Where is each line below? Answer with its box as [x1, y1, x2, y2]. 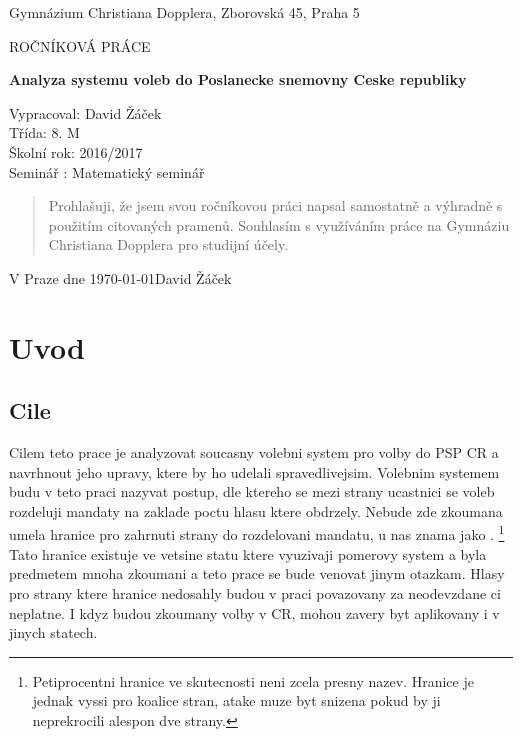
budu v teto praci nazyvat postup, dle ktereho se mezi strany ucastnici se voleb [9, 481, 495, 502]
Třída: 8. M [9, 122, 80, 143]
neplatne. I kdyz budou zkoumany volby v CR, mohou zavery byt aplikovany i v [9, 602, 500, 623]
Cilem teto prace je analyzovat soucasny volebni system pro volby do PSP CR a [9, 442, 499, 463]
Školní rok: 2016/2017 [9, 141, 143, 162]
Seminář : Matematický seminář [9, 161, 205, 182]
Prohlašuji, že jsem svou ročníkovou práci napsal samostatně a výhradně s [48, 195, 503, 216]
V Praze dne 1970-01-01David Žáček [9, 267, 232, 288]
